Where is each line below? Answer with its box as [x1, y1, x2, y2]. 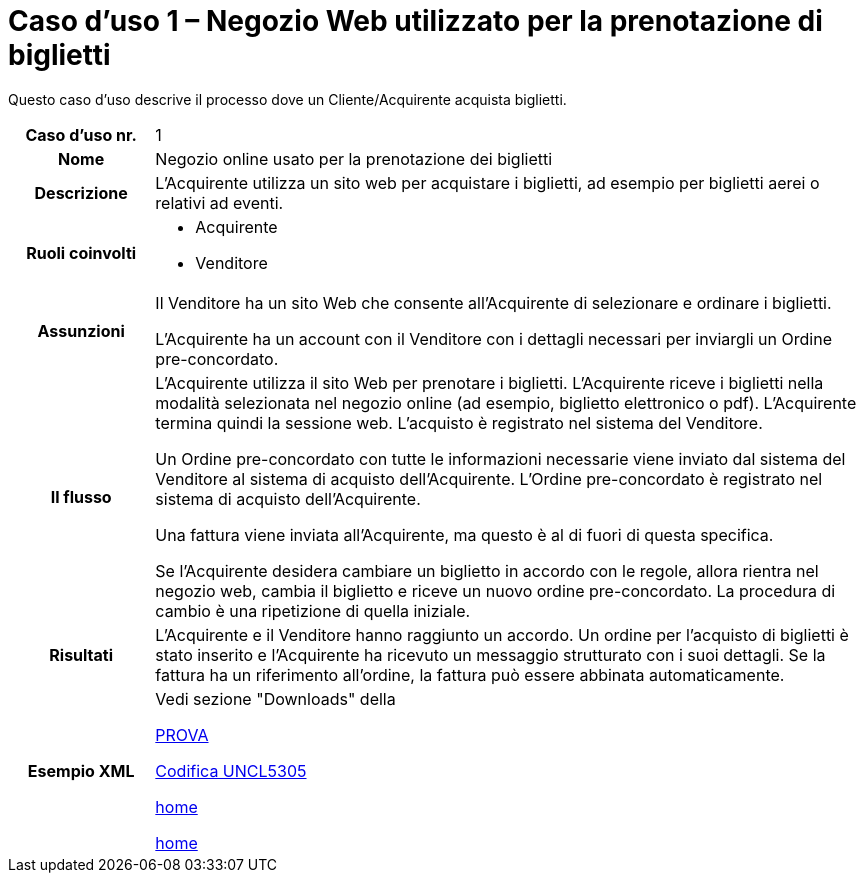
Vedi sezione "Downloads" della [155, 688, 396, 709]
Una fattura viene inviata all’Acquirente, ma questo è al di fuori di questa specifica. [155, 524, 774, 545]
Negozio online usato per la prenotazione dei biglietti [155, 148, 553, 169]
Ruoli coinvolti [26, 242, 137, 263]
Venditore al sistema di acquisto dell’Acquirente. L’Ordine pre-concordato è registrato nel [155, 468, 823, 489]
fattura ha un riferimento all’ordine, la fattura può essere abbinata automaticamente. [155, 664, 785, 685]
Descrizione [34, 182, 128, 203]
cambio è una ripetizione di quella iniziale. [155, 600, 471, 621]
